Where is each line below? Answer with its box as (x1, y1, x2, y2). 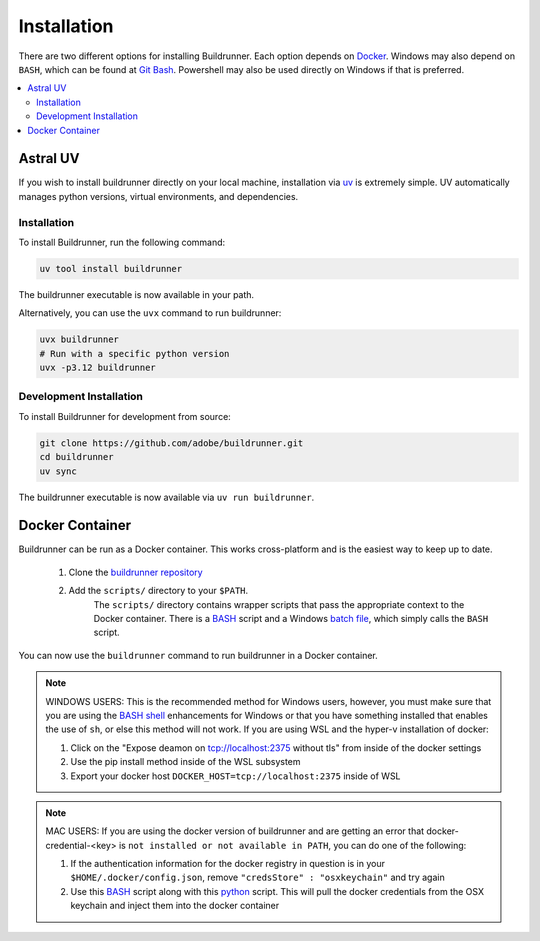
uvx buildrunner (39, 334, 120, 345)
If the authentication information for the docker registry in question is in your (70, 858, 385, 870)
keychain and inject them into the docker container (70, 900, 280, 912)
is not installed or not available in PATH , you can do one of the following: (118, 839, 467, 851)
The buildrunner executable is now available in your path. (18, 288, 255, 300)
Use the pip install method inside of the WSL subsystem (70, 756, 301, 768)
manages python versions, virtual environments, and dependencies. (18, 190, 299, 202)
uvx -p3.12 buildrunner (39, 362, 157, 374)
